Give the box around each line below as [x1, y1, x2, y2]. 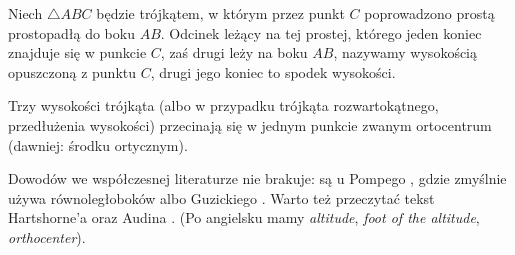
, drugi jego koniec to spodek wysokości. [150, 61, 396, 82]
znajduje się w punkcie [8, 42, 147, 63]
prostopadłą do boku [8, 22, 135, 43]
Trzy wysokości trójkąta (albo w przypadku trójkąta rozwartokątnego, [8, 95, 439, 116]
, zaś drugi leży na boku [160, 42, 308, 63]
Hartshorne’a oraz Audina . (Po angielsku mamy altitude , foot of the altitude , [8, 207, 480, 228]
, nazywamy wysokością [333, 42, 478, 63]
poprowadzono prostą [364, 3, 495, 23]
